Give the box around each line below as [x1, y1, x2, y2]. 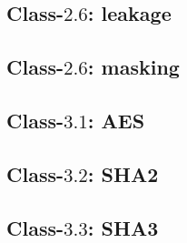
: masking [87, 53, 180, 81]
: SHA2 [87, 159, 159, 187]
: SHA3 [87, 213, 159, 241]
